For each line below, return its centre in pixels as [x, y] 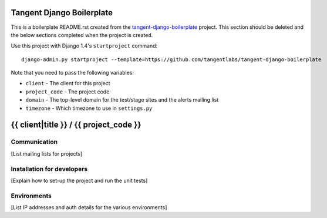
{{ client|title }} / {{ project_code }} [76, 125]
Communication [34, 142]
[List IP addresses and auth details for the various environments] [89, 207]
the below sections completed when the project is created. [82, 35]
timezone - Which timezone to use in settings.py [89, 108]
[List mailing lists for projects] [47, 153]
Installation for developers [49, 169]
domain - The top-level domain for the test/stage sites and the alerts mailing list [122, 100]
